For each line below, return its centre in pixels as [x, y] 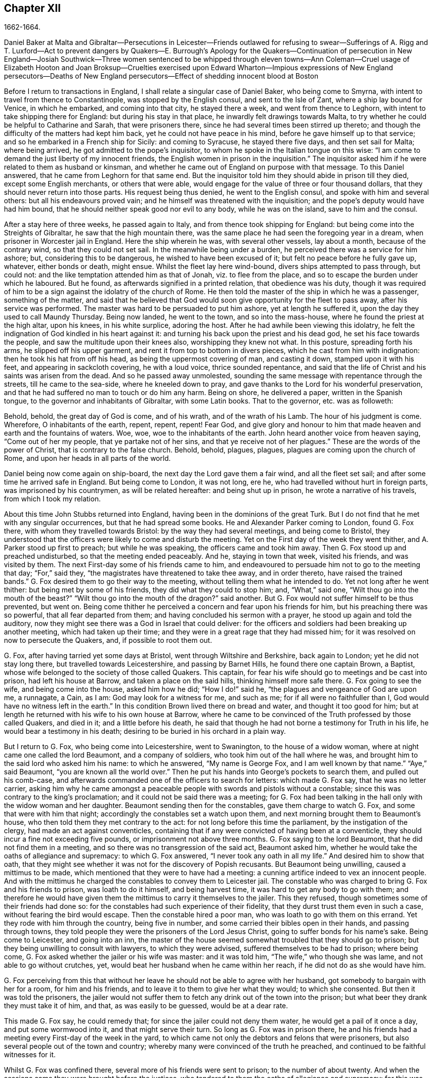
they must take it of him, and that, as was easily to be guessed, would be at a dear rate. [146, 1006]
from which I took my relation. [52, 499]
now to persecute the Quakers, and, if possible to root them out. [108, 640]
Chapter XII [32, 8]
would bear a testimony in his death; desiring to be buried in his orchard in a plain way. [145, 731]
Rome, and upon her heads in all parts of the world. [87, 458]
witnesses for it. [30, 1055]
